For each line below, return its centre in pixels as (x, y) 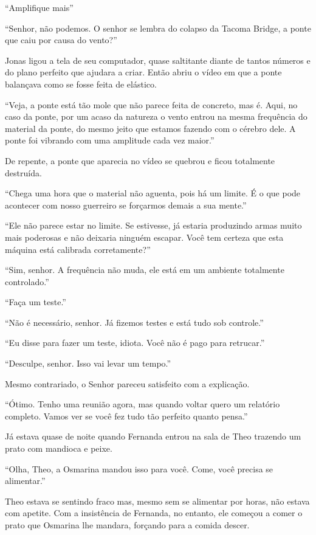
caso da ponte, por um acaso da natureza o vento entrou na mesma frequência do (156, 116)
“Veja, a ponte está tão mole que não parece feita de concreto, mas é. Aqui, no (151, 104)
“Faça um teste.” (36, 302)
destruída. (23, 172)
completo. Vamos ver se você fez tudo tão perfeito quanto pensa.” (126, 416)
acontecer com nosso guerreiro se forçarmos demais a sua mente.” (126, 205)
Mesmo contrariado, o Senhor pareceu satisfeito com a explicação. (127, 383)
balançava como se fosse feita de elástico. (81, 84)
